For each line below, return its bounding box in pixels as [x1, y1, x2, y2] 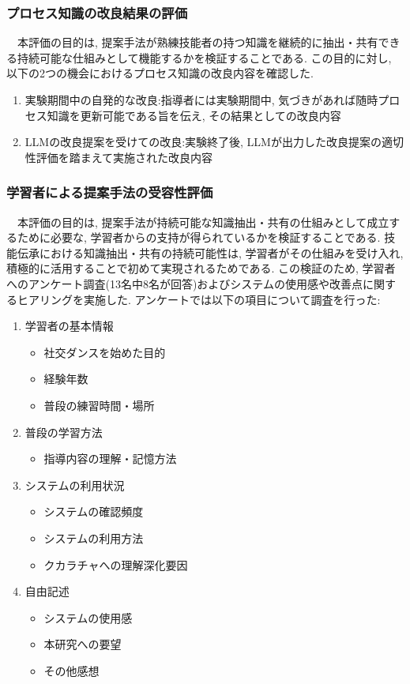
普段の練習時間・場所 [43, 396, 155, 413]
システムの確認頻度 [43, 503, 144, 520]
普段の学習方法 [24, 423, 103, 440]
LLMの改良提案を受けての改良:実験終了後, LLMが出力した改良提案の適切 [24, 133, 404, 150]
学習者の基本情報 [24, 318, 114, 334]
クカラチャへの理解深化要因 [43, 556, 188, 573]
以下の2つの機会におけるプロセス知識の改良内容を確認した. [6, 65, 314, 81]
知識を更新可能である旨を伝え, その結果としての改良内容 [47, 107, 341, 123]
